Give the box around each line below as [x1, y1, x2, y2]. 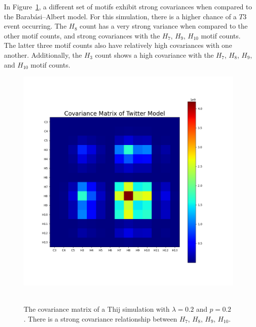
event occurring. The [4, 21, 67, 31]
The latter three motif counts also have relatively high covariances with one [4, 40, 232, 50]
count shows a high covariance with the [95, 49, 214, 60]
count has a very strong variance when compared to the [79, 21, 248, 31]
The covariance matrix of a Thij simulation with [24, 304, 170, 314]
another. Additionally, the [4, 49, 82, 60]
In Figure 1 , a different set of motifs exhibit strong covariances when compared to [4, 1, 252, 11]
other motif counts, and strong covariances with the [4, 30, 160, 40]
